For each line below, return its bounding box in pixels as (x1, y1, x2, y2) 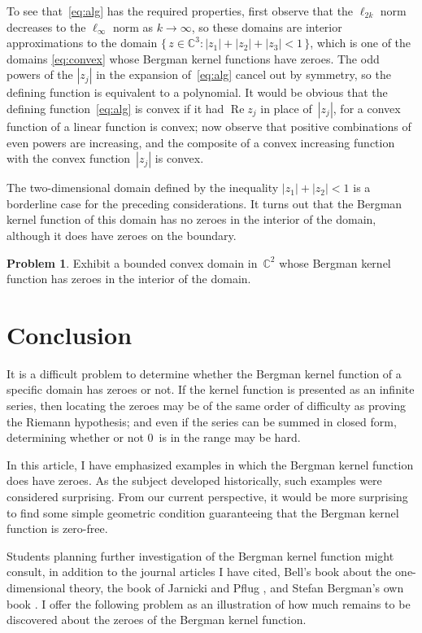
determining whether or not (7, 429, 144, 446)
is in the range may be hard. (159, 429, 301, 446)
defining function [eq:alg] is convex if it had (7, 99, 224, 116)
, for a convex (333, 99, 401, 116)
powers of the (7, 66, 73, 83)
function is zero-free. (7, 520, 108, 537)
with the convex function (7, 150, 131, 167)
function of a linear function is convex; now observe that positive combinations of (7, 117, 411, 134)
